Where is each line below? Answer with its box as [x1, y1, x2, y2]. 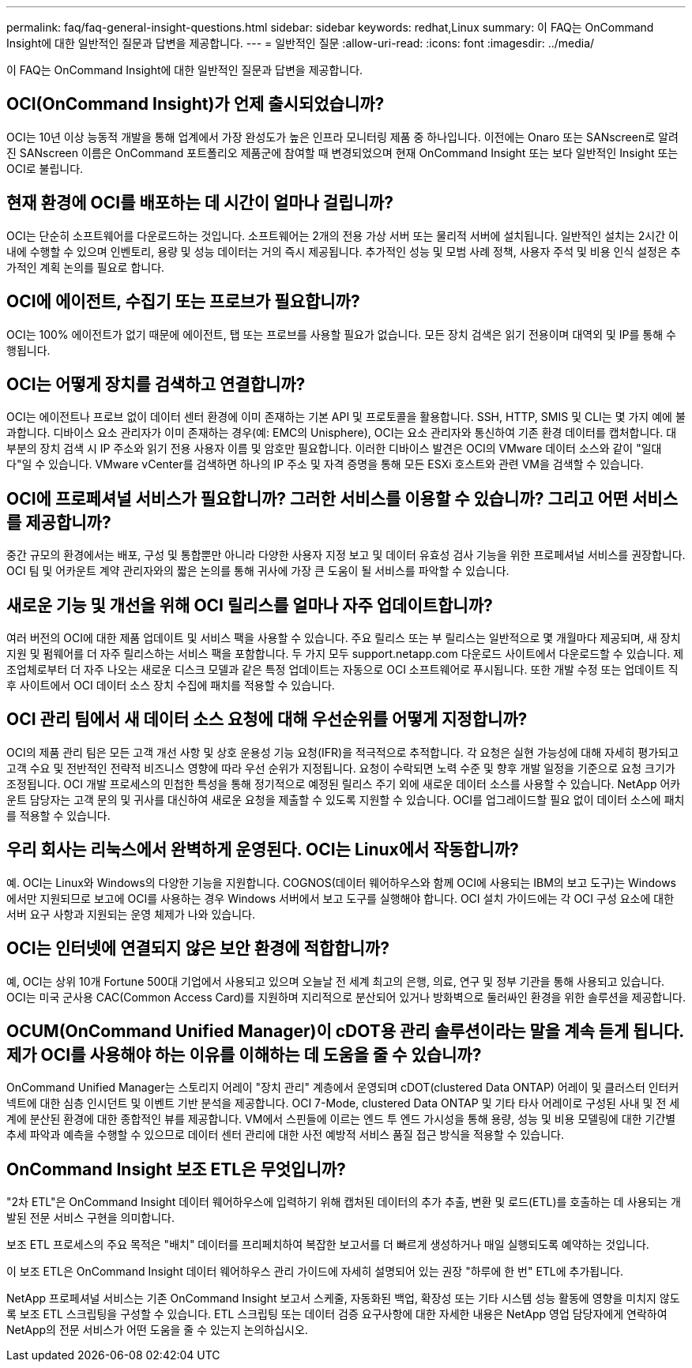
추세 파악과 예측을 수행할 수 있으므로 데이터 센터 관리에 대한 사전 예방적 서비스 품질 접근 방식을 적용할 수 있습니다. [6, 1128, 565, 1142]
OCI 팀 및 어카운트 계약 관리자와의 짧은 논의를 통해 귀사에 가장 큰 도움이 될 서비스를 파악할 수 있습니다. [6, 564, 510, 578]
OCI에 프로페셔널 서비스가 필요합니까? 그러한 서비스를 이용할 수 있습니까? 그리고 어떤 [6, 488, 629, 509]
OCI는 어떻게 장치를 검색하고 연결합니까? [6, 374, 306, 394]
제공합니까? [25, 512, 111, 532]
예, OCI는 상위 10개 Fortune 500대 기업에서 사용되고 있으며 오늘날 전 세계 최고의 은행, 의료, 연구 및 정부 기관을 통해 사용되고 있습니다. [6, 974, 665, 988]
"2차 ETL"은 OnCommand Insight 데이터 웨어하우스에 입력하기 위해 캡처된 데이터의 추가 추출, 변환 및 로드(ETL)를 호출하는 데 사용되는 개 [6, 1195, 681, 1209]
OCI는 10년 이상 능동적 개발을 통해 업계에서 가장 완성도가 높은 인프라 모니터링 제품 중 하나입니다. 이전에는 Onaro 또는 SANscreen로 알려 [6, 130, 679, 144]
